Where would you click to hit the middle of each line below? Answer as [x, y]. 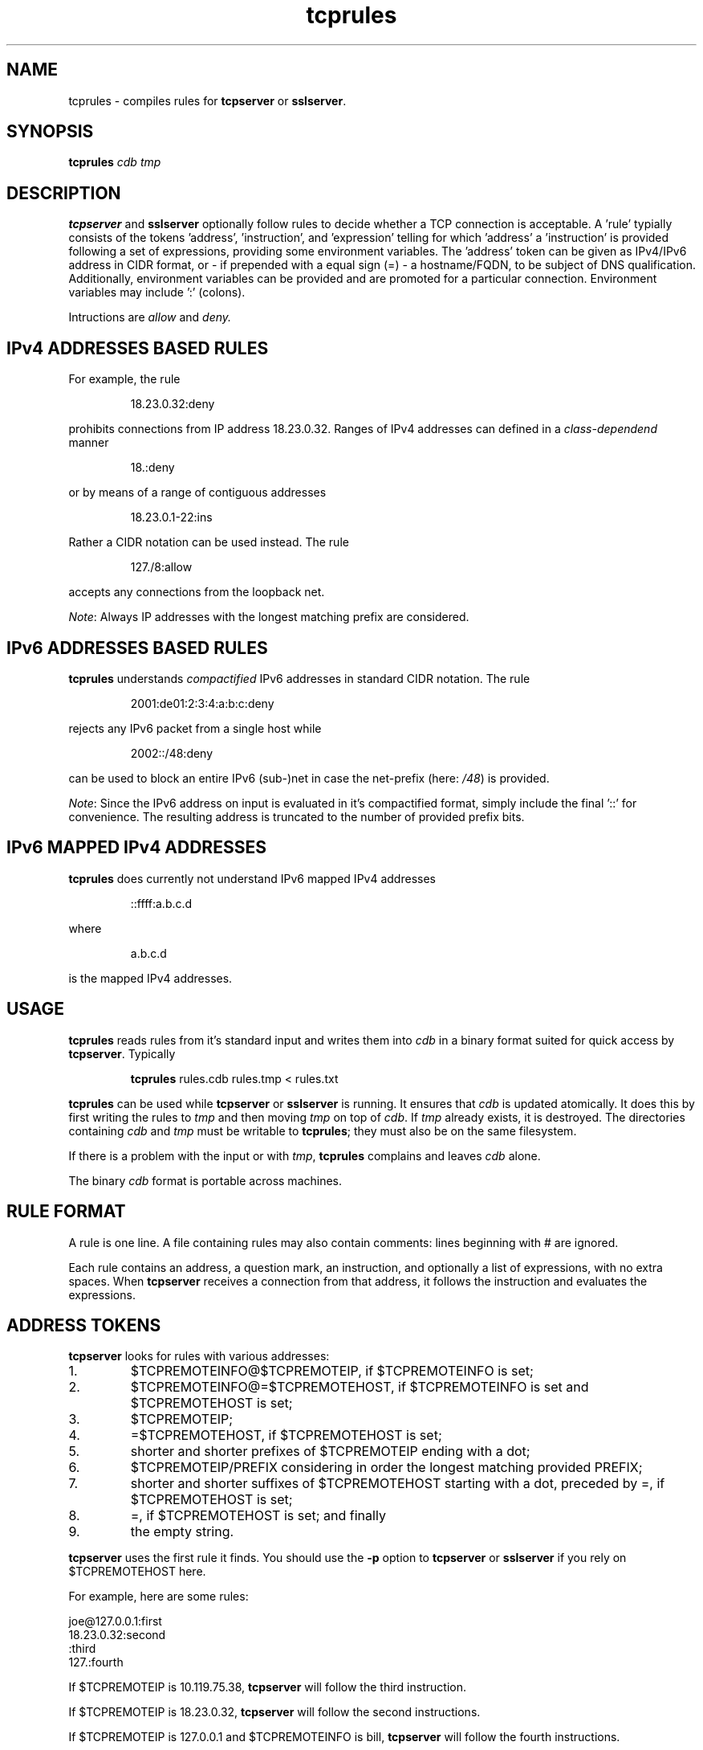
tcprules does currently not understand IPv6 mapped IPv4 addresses [252, 878]
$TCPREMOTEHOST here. [137, 1572]
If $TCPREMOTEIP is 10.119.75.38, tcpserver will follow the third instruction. [267, 1687]
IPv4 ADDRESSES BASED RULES [138, 348]
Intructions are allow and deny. [150, 317]
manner [89, 443]
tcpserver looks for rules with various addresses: [199, 1356]
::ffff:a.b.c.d [161, 903]
